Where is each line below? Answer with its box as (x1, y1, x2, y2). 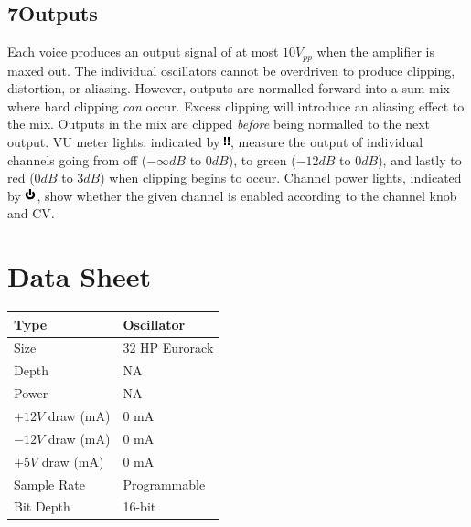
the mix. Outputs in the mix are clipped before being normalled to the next (7, 114, 431, 133)
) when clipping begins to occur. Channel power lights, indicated (100, 168, 462, 187)
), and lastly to (378, 150, 462, 169)
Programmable (123, 474, 206, 493)
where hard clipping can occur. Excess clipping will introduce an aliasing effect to (7, 96, 465, 115)
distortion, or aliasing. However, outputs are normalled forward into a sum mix (7, 79, 450, 98)
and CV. (7, 204, 55, 223)
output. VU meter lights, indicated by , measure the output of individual (7, 132, 423, 152)
